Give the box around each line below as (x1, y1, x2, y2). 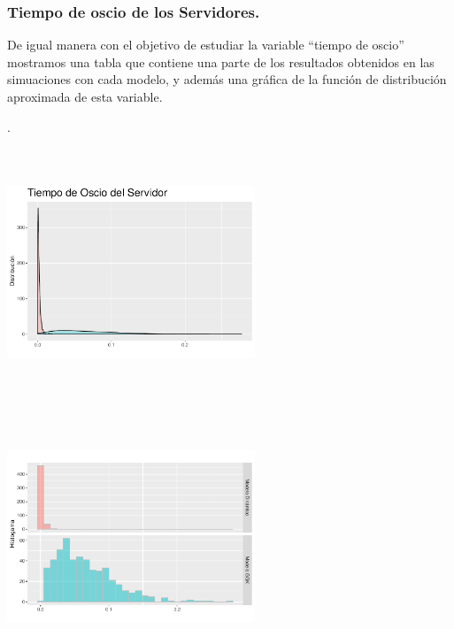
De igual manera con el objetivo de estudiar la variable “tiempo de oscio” (7, 35, 404, 54)
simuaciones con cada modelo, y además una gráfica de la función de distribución (7, 70, 447, 88)
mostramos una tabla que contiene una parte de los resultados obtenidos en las (7, 52, 435, 71)
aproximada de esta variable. (7, 88, 163, 105)
